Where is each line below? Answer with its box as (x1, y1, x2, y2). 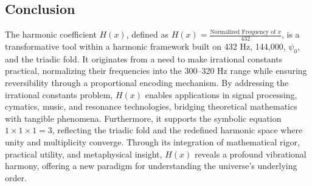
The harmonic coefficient (5, 28, 97, 41)
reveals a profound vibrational (194, 147, 307, 160)
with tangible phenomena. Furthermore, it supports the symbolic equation (5, 111, 282, 124)
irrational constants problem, (5, 88, 113, 101)
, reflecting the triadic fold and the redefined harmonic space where (52, 124, 303, 136)
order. (5, 171, 27, 184)
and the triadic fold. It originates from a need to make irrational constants (5, 52, 283, 65)
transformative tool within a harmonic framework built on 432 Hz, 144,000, (5, 40, 286, 53)
